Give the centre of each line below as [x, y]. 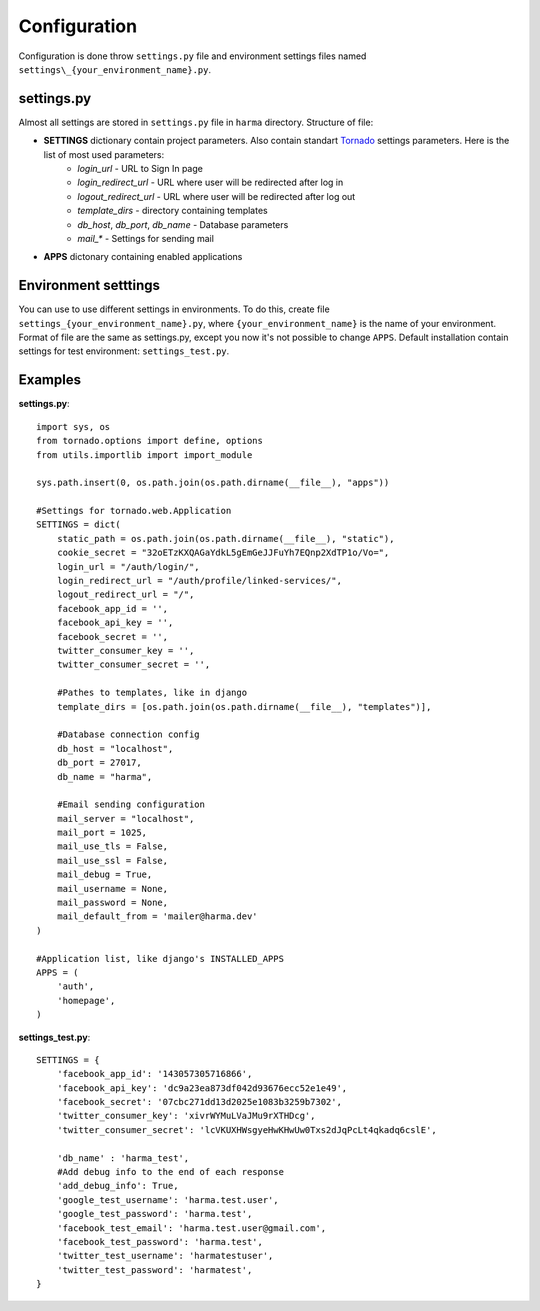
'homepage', [86, 1000]
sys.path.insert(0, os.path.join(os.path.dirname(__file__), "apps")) [213, 483]
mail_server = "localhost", [125, 818]
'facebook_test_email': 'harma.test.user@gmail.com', [191, 1228]
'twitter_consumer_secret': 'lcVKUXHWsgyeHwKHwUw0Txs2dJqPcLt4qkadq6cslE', [246, 1129]
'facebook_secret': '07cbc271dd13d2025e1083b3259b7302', [199, 1102]
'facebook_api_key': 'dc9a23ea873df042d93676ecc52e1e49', [202, 1088]
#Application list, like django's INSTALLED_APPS [160, 958]
